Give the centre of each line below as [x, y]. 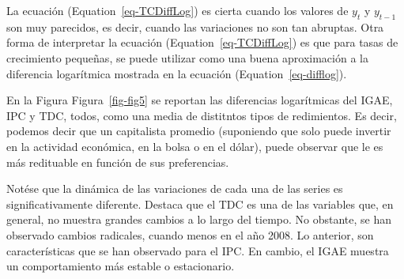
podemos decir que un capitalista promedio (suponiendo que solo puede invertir [199, 131]
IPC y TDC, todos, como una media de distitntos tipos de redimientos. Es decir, [202, 115]
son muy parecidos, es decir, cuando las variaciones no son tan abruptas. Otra [195, 26]
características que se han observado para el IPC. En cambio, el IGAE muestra [198, 250]
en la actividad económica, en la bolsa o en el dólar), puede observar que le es [195, 146]
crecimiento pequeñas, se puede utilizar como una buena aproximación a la [187, 57]
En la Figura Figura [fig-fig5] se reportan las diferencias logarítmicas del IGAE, [200, 100]
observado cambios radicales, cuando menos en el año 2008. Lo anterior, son [190, 234]
